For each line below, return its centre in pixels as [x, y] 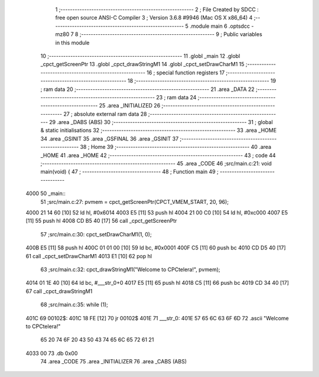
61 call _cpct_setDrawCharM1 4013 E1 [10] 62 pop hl [89, 256]
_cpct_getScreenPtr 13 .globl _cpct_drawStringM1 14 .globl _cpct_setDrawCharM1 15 [142, 64]
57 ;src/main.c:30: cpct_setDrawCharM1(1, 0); [96, 234]
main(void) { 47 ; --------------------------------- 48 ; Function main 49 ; [129, 172]
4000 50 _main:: [46, 194]
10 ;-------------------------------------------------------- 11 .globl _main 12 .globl [140, 56]
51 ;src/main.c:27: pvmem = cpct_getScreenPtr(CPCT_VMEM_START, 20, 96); [135, 201]
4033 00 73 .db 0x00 [52, 353]
